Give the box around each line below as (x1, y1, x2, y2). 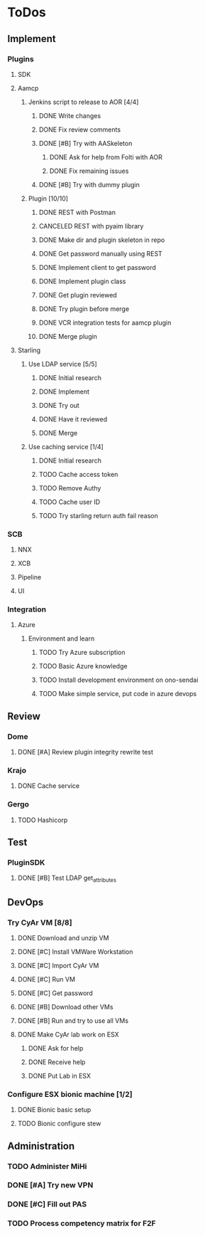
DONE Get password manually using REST (38, 249, 163, 258)
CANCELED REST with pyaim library (38, 221, 144, 230)
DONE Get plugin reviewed (38, 290, 117, 299)
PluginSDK (7, 858, 45, 868)
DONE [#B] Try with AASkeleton (38, 139, 133, 147)
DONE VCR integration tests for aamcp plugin (38, 318, 172, 327)
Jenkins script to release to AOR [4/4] (28, 98, 139, 106)
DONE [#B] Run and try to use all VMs (17, 1016, 129, 1025)
